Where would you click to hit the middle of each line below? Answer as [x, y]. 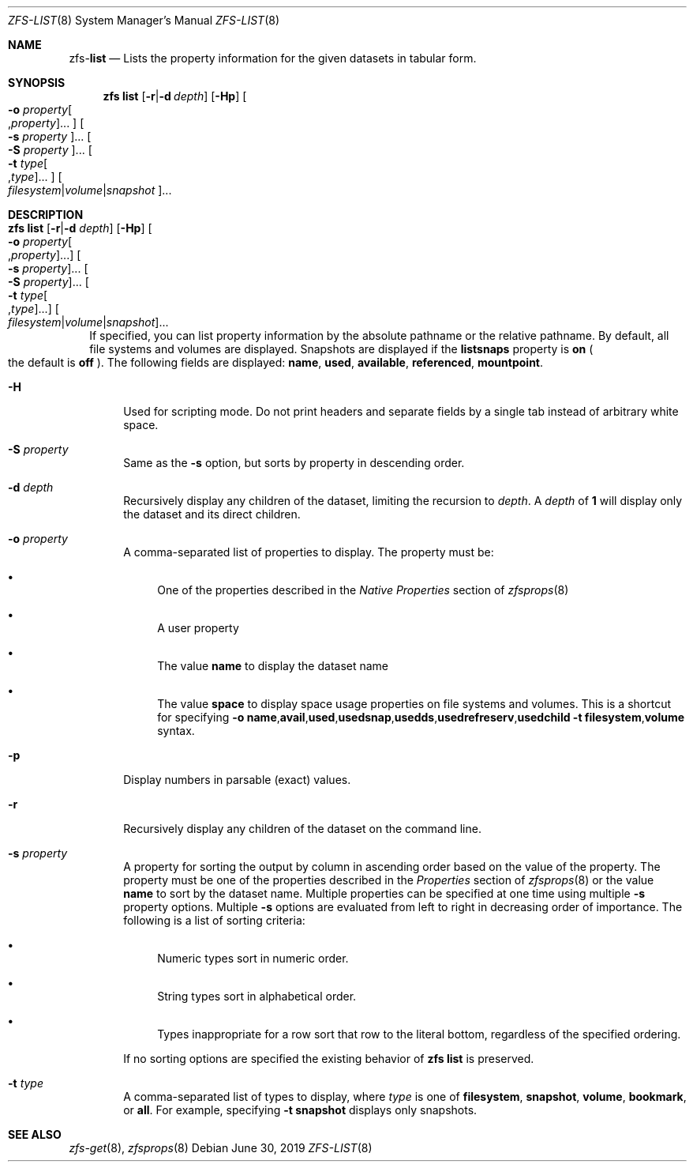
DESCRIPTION [46, 215]
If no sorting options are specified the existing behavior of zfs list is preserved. [329, 1059]
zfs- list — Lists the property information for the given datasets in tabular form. [273, 58]
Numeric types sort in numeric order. [253, 958]
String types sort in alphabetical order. [257, 996]
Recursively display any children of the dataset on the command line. [302, 829]
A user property [198, 628]
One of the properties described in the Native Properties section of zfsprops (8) [363, 590]
